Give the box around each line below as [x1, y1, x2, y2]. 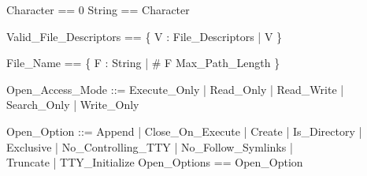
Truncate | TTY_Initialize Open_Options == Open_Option [6, 154, 303, 170]
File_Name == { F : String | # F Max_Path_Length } [6, 54, 280, 71]
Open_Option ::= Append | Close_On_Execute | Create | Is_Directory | [6, 122, 362, 139]
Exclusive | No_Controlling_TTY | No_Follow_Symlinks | [6, 138, 293, 155]
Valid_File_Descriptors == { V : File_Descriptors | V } [6, 28, 283, 44]
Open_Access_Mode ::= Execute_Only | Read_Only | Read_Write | [6, 81, 344, 97]
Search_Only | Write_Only [6, 96, 139, 113]
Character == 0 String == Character [6, 2, 190, 17]
